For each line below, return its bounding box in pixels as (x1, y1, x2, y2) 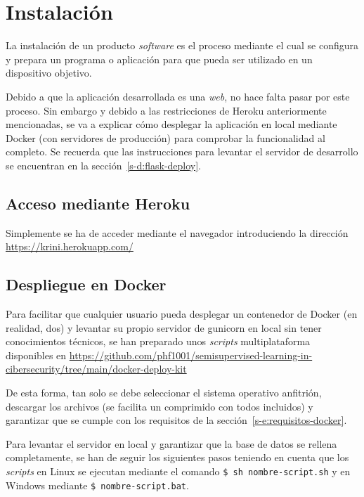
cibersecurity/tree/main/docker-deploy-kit (6, 361, 187, 376)
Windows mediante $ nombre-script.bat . (6, 477, 189, 492)
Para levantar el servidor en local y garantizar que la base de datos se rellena (6, 436, 337, 451)
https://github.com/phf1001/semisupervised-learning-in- (69, 347, 313, 362)
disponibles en (6, 347, 67, 362)
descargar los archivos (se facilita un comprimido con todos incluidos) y (6, 399, 313, 413)
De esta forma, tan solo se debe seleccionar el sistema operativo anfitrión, (6, 385, 322, 400)
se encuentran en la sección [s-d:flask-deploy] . (6, 157, 202, 172)
